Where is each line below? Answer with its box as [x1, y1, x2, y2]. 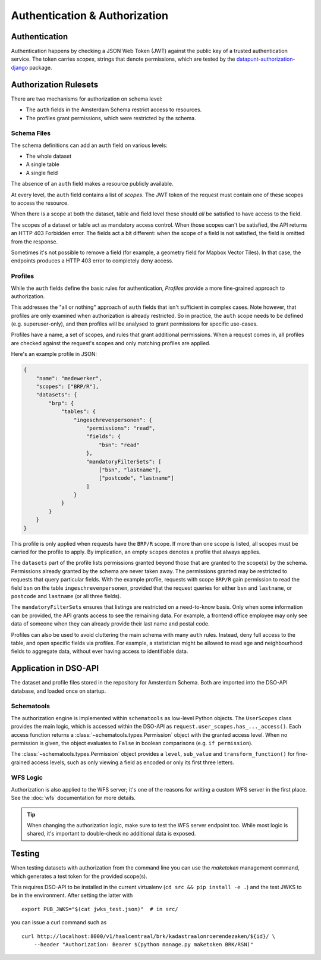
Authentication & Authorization [11, 9, 169, 22]
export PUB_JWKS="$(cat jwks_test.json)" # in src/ [21, 905, 178, 912]
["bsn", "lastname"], [98, 466, 162, 473]
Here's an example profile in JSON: [11, 351, 97, 358]
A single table [26, 161, 59, 168]
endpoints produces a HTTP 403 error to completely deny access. [11, 257, 174, 264]
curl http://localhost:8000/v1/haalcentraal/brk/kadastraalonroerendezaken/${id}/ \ [21, 933, 276, 940]
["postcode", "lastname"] [98, 475, 175, 481]
